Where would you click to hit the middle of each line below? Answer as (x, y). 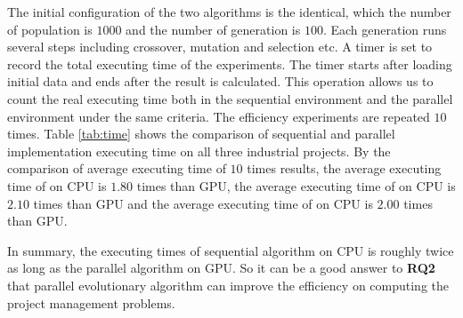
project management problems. (91, 302)
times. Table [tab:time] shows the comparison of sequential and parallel (201, 134)
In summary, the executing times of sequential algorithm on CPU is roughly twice (231, 250)
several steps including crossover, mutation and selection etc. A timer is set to (220, 47)
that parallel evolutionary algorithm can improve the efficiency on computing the (228, 285)
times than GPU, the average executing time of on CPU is (296, 185)
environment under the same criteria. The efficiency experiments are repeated (219, 116)
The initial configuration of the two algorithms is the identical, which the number (229, 12)
